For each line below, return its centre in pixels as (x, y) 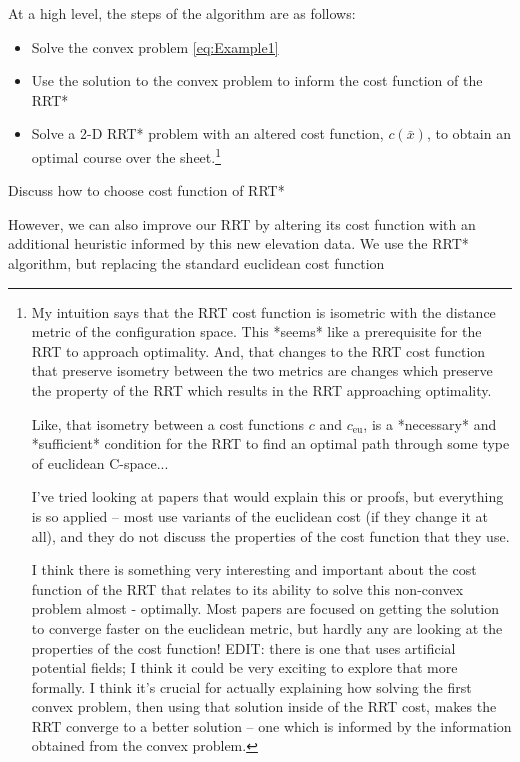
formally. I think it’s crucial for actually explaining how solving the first (251, 686)
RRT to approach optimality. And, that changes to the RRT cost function (258, 350)
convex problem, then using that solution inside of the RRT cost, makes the (264, 706)
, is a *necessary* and (430, 423)
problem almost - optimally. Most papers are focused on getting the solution (265, 608)
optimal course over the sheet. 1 (126, 155)
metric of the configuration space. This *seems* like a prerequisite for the (256, 331)
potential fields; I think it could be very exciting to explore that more (244, 667)
